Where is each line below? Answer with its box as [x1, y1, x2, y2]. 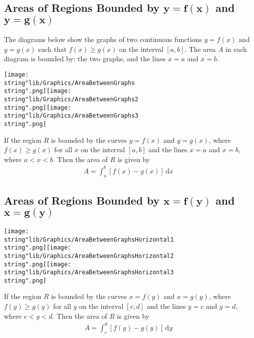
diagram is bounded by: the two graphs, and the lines [4, 53, 166, 64]
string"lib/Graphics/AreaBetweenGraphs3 [4, 112, 139, 120]
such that [38, 43, 67, 54]
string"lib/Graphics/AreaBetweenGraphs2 [4, 95, 139, 103]
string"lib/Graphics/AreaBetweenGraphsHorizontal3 [4, 269, 174, 276]
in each [225, 43, 247, 54]
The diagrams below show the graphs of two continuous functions [4, 34, 202, 44]
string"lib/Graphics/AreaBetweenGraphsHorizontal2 [4, 252, 174, 259]
